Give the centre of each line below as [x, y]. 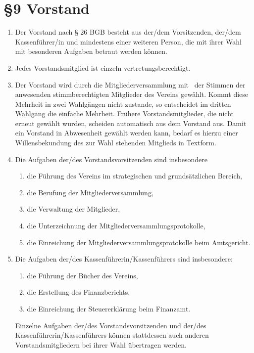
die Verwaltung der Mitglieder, [74, 209]
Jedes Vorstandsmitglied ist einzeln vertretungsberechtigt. [103, 67]
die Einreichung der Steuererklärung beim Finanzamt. [109, 309]
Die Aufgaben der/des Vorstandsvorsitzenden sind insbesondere [111, 159]
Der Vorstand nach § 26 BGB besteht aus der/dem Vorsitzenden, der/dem [128, 32]
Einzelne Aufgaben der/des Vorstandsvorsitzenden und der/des [111, 325]
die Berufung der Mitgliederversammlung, [90, 192]
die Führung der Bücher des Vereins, [82, 275]
